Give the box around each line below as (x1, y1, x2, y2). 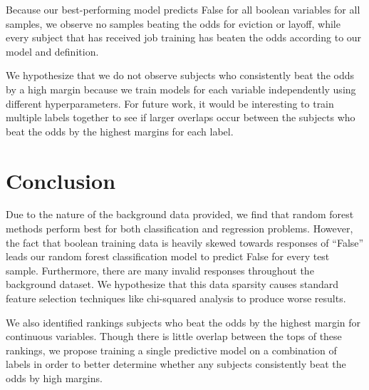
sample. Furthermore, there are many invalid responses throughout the (6, 262, 314, 277)
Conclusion (6, 165, 116, 195)
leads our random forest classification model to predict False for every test (6, 249, 330, 264)
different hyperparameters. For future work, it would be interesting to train (6, 96, 334, 111)
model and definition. (6, 43, 99, 58)
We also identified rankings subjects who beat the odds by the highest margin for (6, 314, 360, 329)
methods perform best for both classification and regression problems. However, (6, 221, 353, 236)
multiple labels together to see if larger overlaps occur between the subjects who (6, 110, 355, 125)
